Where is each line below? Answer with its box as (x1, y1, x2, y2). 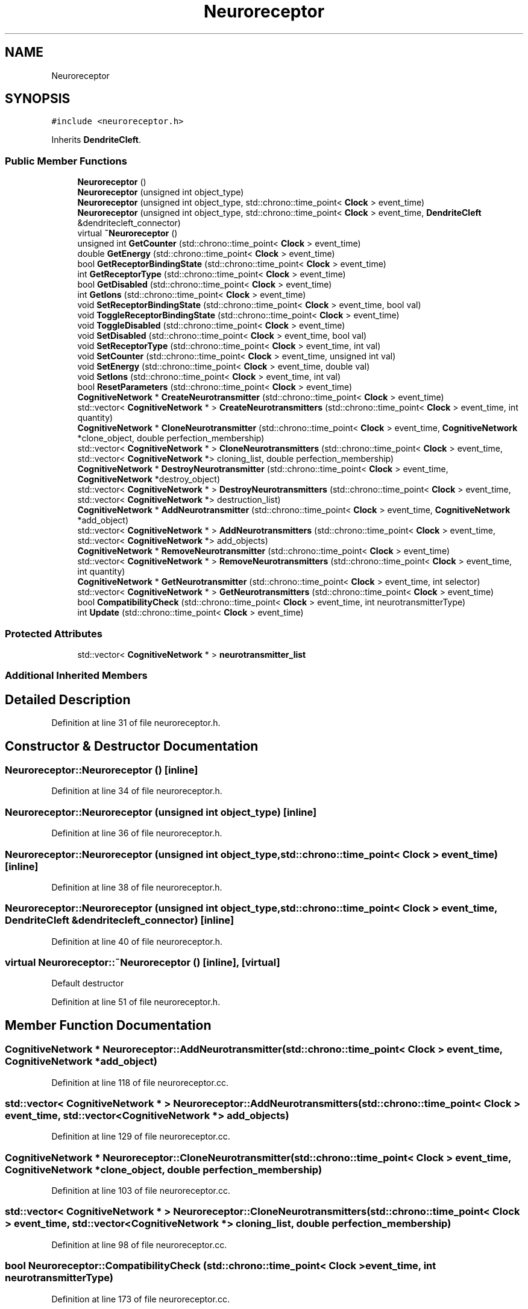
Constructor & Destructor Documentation (5, 738, 259, 754)
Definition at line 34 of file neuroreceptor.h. (51, 786, 222, 796)
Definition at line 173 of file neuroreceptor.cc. (51, 1293, 230, 1304)
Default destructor (51, 978, 124, 989)
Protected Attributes (5, 627, 102, 640)
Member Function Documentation (5, 1017, 212, 1033)
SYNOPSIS (5, 91, 71, 107)
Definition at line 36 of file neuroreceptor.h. (51, 828, 222, 839)
